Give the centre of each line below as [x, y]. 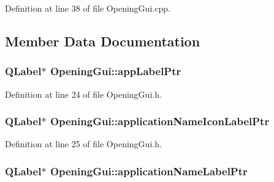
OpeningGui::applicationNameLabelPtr [149, 171]
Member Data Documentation [103, 41]
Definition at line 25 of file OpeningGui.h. [83, 144]
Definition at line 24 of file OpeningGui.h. [83, 94]
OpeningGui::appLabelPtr [116, 71]
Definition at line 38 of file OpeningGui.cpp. [88, 8]
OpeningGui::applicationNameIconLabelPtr [160, 121]
